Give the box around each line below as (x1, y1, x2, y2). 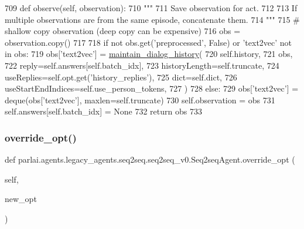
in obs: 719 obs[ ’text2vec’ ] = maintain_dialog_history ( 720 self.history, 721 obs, (5, 48, 293, 60)
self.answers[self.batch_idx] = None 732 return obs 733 (5, 105, 202, 117)
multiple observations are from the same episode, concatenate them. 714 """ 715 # (5, 13, 300, 25)
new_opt (5, 193, 37, 205)
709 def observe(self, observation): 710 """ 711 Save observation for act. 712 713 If (5, 2, 298, 14)
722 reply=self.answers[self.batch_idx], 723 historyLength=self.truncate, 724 (5, 59, 279, 71)
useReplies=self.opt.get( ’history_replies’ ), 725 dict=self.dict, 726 (5, 70, 237, 83)
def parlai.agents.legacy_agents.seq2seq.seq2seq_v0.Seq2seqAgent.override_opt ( (5, 153, 295, 166)
